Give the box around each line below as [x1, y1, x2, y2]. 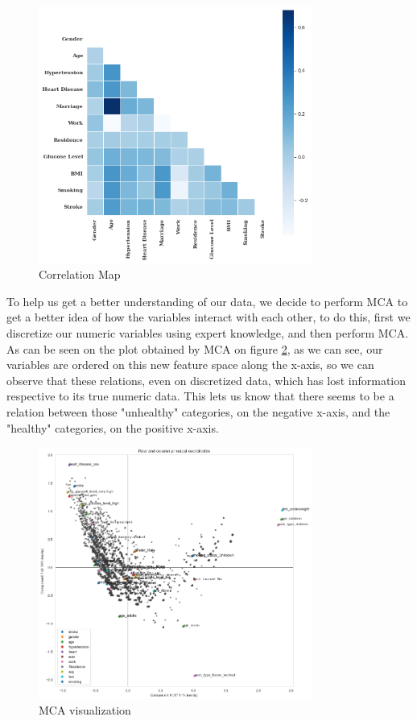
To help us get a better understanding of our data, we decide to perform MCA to [6, 292, 408, 309]
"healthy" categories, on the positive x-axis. [6, 419, 219, 436]
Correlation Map [39, 266, 121, 283]
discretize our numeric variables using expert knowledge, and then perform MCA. [6, 325, 409, 341]
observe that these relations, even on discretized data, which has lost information [6, 371, 407, 388]
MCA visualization [39, 702, 131, 719]
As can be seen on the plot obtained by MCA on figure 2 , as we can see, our [6, 340, 383, 357]
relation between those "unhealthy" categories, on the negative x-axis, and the [6, 403, 390, 420]
